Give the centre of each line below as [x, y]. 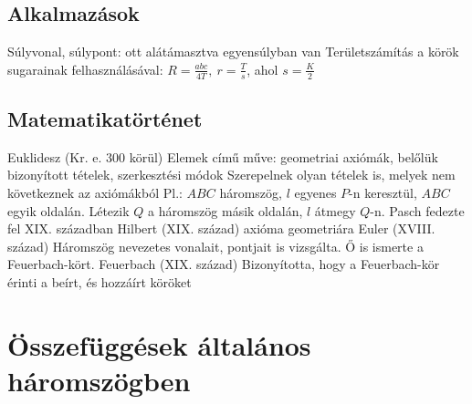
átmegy [335, 210]
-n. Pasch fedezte [417, 210]
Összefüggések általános [159, 344]
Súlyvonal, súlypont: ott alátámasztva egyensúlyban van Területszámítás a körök [233, 52]
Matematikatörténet [105, 119]
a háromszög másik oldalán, [225, 210]
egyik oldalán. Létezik [68, 210]
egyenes [315, 193]
